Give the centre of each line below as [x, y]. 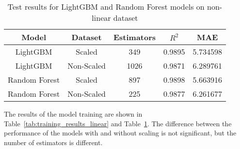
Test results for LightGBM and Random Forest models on [106, 7]
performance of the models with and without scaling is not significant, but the [120, 133]
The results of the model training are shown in [73, 114]
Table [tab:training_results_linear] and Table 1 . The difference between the [118, 123]
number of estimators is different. [53, 142]
